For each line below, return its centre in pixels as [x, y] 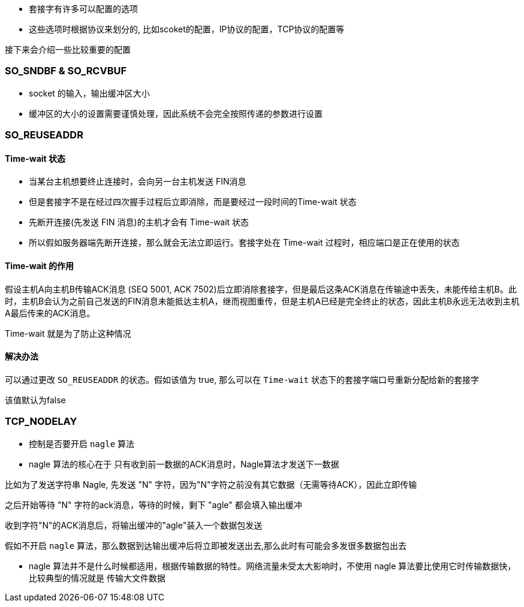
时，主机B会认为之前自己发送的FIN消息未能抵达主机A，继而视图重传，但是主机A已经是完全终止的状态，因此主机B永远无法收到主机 [262, 301]
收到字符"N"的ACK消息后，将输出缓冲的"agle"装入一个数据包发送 [134, 525]
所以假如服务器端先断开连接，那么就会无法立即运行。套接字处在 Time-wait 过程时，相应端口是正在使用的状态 [244, 243]
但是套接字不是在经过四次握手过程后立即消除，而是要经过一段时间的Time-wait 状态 [193, 202]
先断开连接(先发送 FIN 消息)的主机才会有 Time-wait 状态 [139, 222]
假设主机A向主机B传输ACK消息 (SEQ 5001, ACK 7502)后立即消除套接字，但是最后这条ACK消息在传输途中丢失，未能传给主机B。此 [261, 289]
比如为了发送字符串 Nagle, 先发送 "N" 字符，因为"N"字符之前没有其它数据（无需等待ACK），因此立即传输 [211, 484]
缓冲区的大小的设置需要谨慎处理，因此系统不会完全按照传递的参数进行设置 [176, 113]
